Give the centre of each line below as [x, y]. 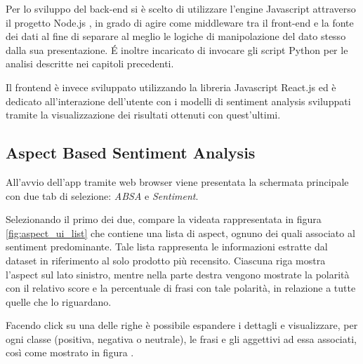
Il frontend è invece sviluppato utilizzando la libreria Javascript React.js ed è [171, 87]
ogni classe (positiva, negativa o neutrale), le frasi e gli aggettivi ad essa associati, [181, 338]
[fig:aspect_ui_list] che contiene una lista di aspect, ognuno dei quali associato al [180, 232]
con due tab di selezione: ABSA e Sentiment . [102, 195]
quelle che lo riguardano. [59, 301]
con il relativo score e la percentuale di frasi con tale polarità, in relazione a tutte [181, 288]
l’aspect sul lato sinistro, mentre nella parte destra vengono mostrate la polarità [178, 274]
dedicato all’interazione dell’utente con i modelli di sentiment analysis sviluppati [178, 101]
